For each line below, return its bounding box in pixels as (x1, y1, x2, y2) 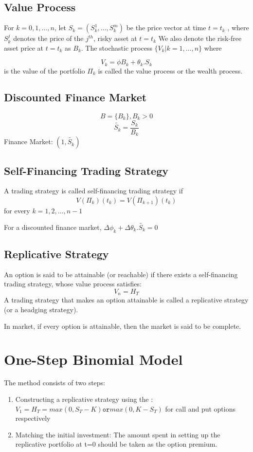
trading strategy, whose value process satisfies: (4, 279, 142, 289)
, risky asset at (93, 33, 137, 43)
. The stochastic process (81, 42, 152, 53)
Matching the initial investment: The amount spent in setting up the (15, 429, 220, 439)
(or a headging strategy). (4, 304, 78, 314)
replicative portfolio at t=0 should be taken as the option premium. (15, 439, 217, 449)
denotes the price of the (13, 33, 84, 43)
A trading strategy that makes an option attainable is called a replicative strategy (4, 295, 249, 305)
